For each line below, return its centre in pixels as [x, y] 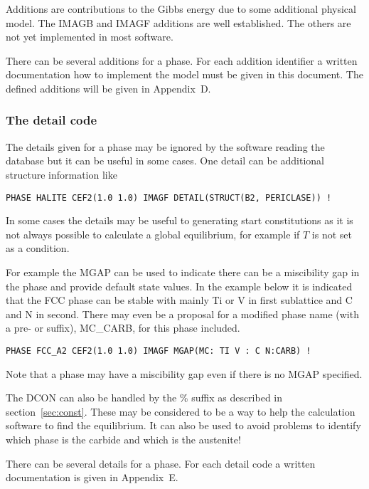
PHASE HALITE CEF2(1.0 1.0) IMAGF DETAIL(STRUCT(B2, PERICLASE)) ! [169, 198]
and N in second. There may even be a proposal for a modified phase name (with [182, 314]
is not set [332, 234]
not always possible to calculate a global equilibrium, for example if [153, 234]
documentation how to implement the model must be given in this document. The [184, 74]
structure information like [61, 174]
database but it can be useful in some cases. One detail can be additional [165, 161]
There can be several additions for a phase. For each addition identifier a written [182, 60]
